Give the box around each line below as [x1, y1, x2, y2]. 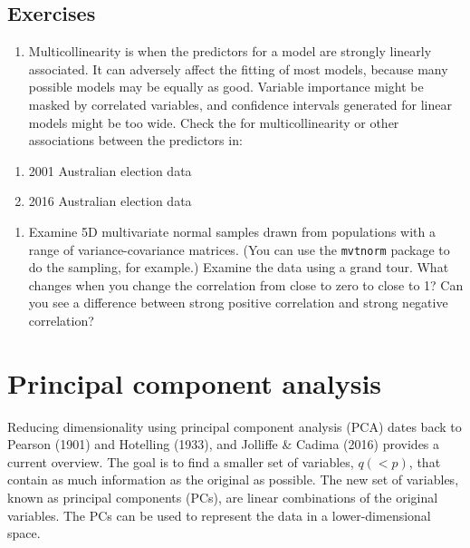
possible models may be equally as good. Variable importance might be [28, 77, 424, 96]
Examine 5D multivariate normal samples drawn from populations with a [28, 221, 436, 240]
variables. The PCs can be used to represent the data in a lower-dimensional [7, 505, 431, 524]
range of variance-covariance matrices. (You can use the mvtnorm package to [28, 240, 450, 259]
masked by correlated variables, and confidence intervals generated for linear [28, 94, 452, 113]
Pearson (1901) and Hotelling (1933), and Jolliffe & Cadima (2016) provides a [7, 435, 440, 454]
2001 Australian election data [28, 161, 192, 180]
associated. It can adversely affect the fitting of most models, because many [28, 59, 448, 78]
